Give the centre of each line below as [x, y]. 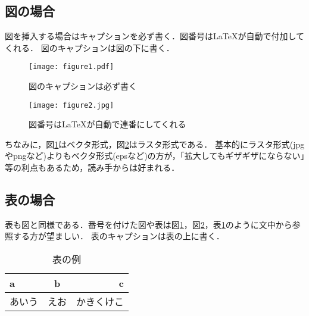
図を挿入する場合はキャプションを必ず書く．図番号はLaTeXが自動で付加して [154, 36]
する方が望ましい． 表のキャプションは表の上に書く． [118, 236]
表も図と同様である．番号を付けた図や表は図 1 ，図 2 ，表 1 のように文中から [149, 224]
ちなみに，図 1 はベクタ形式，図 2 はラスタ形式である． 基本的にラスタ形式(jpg [155, 144]
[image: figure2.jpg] [71, 105]
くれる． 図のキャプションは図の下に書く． [90, 47]
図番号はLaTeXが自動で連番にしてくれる [107, 124]
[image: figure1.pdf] [71, 67]
